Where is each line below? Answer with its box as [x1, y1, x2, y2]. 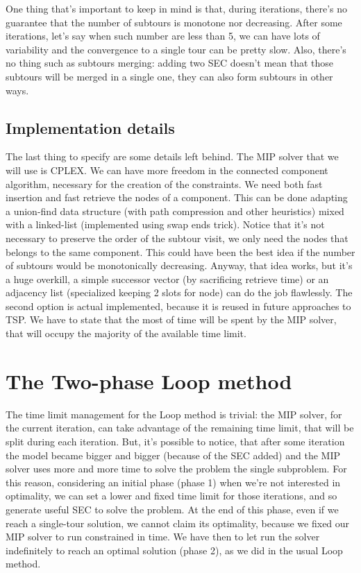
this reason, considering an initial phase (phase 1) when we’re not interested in [6, 474, 341, 489]
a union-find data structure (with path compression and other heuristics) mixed [6, 203, 344, 218]
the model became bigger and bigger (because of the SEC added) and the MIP [6, 447, 340, 462]
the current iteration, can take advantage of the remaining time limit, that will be [6, 420, 354, 435]
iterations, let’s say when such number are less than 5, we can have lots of [6, 28, 320, 43]
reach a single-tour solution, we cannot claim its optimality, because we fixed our [6, 515, 350, 530]
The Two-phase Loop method [6, 366, 292, 395]
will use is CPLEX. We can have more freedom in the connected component [6, 162, 328, 177]
